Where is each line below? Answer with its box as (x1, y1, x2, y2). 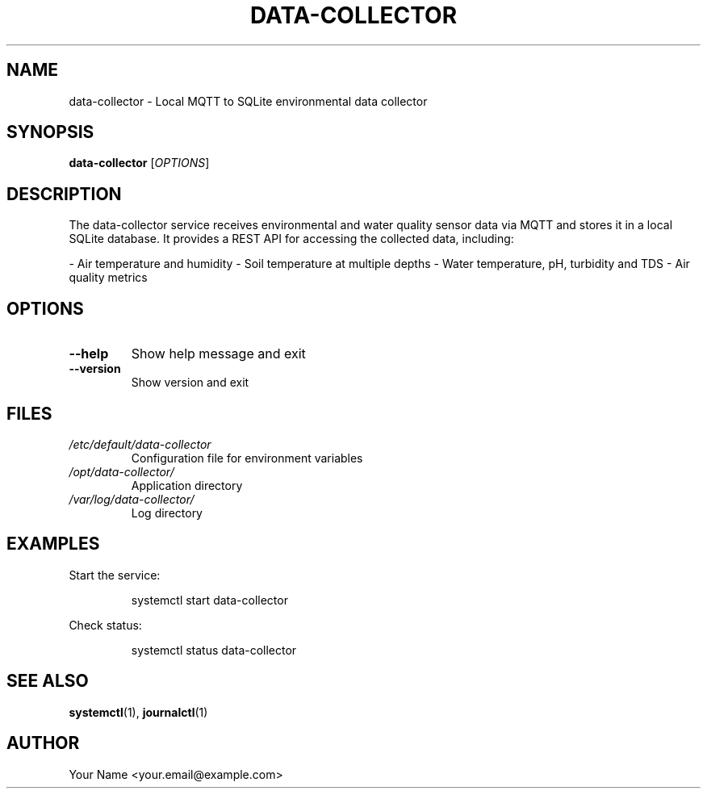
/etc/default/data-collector (69, 437, 211, 451)
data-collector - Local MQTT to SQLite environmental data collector (69, 94, 428, 108)
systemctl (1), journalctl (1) (69, 705, 208, 719)
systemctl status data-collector (131, 642, 297, 657)
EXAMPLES (6, 533, 100, 554)
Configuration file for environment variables (131, 450, 363, 465)
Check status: (69, 617, 142, 632)
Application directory (131, 478, 243, 492)
